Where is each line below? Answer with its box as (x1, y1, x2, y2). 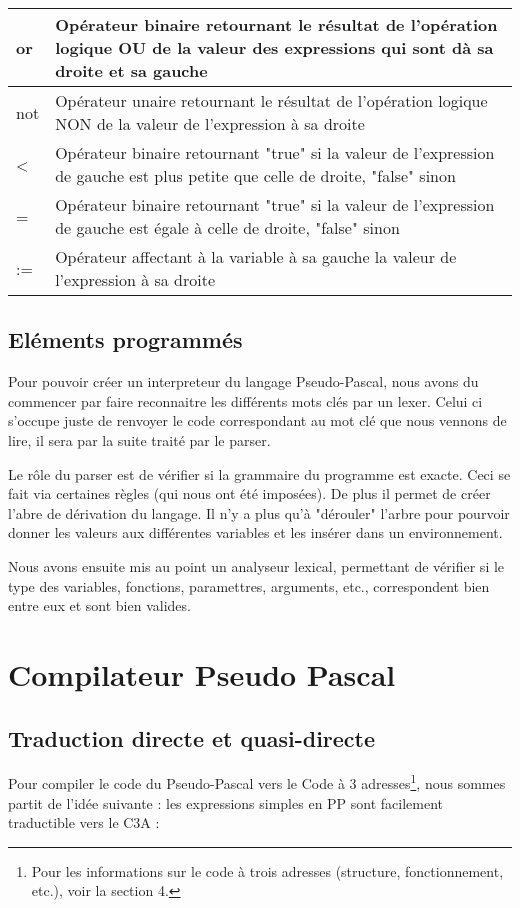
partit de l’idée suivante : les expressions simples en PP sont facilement (8, 792, 444, 813)
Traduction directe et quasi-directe (8, 722, 376, 753)
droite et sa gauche (55, 59, 208, 82)
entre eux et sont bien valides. (8, 595, 191, 616)
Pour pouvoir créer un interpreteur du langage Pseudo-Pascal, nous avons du (8, 371, 479, 392)
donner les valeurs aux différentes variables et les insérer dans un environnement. (8, 522, 503, 543)
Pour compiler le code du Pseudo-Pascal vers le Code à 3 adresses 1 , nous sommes (8, 770, 506, 793)
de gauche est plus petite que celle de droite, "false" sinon (55, 164, 456, 187)
